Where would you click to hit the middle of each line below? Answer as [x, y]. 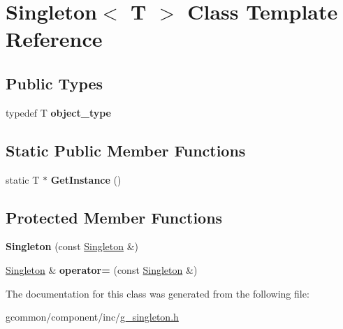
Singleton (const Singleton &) [72, 246]
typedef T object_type [58, 112]
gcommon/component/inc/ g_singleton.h [92, 317]
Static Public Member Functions [126, 150]
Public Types [54, 83]
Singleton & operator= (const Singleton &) [102, 269]
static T [23, 179]
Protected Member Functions [114, 217]
